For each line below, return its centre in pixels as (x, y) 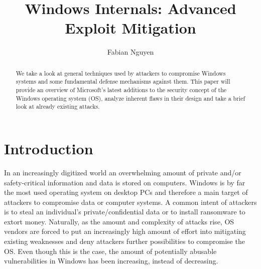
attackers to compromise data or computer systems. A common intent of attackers (130, 202)
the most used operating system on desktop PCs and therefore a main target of (126, 192)
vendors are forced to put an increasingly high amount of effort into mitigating (125, 231)
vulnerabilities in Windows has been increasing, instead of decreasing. (111, 261)
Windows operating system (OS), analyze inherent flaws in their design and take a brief (130, 98)
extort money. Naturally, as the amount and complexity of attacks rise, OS (119, 221)
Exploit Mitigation (130, 28)
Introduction (49, 148)
